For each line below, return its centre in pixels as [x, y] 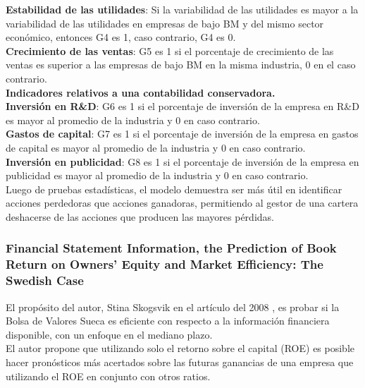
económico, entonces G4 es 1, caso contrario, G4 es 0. [121, 37]
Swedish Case [45, 280]
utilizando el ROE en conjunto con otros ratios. [108, 376]
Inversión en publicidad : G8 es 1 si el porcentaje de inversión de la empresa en [182, 161]
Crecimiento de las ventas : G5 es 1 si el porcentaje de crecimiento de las [170, 50]
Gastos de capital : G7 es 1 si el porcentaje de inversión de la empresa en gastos [182, 134]
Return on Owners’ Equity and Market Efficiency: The [165, 264]
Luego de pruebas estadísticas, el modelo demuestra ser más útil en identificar [174, 189]
